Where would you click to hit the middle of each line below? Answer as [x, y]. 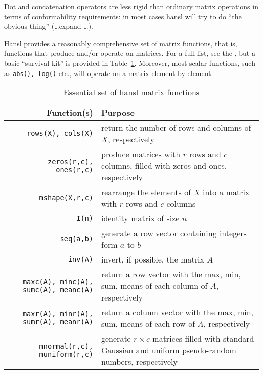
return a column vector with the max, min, [178, 312]
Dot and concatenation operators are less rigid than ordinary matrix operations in [131, 6]
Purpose [118, 113]
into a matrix [226, 192]
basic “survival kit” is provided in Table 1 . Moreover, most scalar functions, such [130, 63]
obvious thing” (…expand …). [49, 26]
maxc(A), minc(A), [58, 282]
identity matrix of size [140, 218]
